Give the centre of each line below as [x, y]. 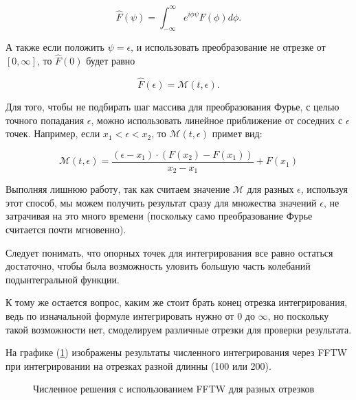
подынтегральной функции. [63, 279]
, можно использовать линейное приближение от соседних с [217, 120]
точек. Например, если [53, 133]
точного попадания [45, 120]
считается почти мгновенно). [66, 229]
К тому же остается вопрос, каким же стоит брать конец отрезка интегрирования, [177, 302]
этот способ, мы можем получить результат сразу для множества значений [161, 202]
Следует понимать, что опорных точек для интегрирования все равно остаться [169, 252]
